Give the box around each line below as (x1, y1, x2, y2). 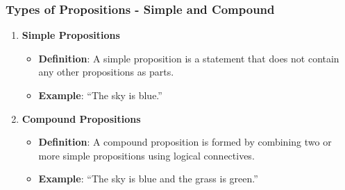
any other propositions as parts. (38, 64, 174, 79)
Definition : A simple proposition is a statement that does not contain (38, 51, 339, 65)
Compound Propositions (22, 111, 141, 126)
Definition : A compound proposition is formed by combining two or (38, 135, 332, 149)
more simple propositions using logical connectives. (38, 148, 255, 162)
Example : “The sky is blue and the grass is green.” (38, 171, 258, 186)
